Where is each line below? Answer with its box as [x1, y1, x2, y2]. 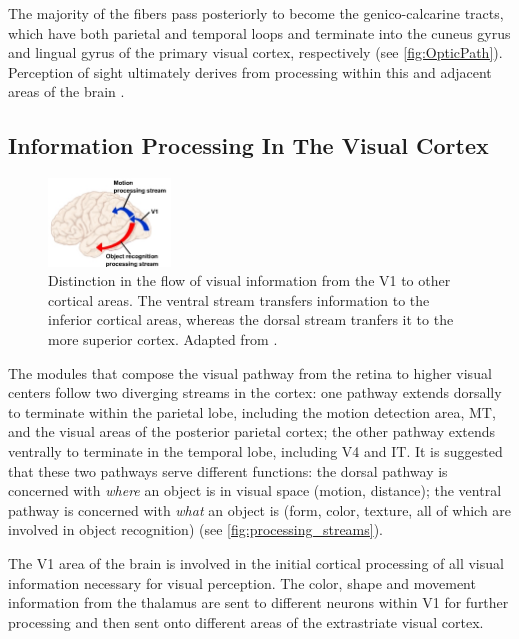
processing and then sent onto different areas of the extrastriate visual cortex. [8, 611, 484, 632]
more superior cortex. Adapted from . [48, 329, 278, 350]
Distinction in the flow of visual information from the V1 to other [48, 270, 451, 291]
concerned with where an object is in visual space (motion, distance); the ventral [8, 480, 502, 501]
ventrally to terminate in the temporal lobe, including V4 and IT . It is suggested [8, 441, 503, 462]
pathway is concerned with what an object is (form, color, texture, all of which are [8, 499, 512, 520]
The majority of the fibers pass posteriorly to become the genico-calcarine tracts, [8, 3, 504, 23]
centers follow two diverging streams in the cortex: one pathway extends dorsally [8, 382, 502, 403]
